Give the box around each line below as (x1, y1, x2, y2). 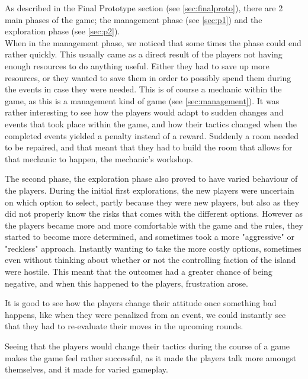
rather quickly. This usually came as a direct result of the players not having (5, 48, 283, 60)
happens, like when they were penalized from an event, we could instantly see (5, 308, 286, 320)
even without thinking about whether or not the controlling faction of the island (5, 253, 296, 266)
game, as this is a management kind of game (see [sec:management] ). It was (5, 94, 280, 107)
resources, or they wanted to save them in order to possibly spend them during (5, 71, 291, 83)
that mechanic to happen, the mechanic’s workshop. (5, 152, 193, 165)
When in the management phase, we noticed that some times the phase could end (5, 36, 301, 49)
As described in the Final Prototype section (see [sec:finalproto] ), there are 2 (5, 2, 283, 14)
